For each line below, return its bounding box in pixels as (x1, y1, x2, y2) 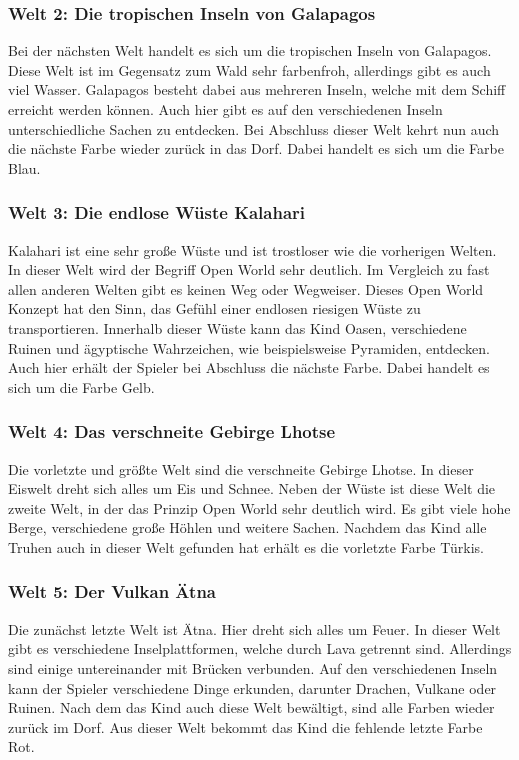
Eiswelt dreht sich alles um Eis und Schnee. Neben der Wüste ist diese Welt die (8, 478, 496, 499)
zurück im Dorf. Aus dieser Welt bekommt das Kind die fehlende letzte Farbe (8, 716, 483, 737)
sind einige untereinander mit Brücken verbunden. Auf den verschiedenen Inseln (8, 657, 498, 678)
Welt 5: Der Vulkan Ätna (8, 579, 216, 604)
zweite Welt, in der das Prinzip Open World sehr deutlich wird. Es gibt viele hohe (8, 497, 511, 518)
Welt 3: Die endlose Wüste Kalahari (8, 200, 306, 225)
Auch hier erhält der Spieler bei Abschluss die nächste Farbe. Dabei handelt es (8, 357, 490, 378)
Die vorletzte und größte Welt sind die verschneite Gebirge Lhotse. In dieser (8, 458, 474, 479)
